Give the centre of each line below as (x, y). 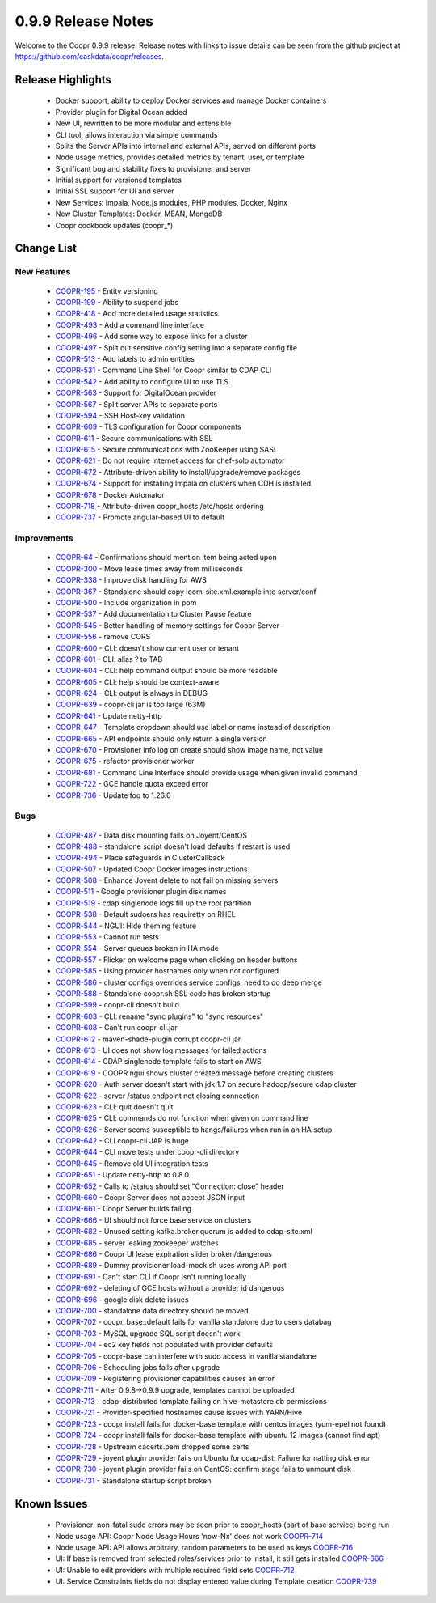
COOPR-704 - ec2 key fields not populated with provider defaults (164, 1345)
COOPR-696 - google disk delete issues (122, 1300)
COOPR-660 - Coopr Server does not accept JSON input (150, 1198)
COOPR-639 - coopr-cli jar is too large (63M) (130, 705)
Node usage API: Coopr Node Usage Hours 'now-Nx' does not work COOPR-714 (189, 1536)
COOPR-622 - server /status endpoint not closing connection (157, 1096)
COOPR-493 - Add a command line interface (130, 324)
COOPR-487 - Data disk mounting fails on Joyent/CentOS (151, 835)
